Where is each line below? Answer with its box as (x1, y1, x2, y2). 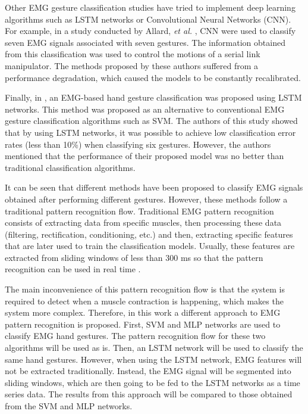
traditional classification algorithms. (5, 161, 136, 173)
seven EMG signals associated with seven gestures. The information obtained (5, 36, 285, 48)
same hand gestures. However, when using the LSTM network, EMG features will (5, 353, 302, 365)
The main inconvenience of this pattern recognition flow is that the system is (5, 283, 285, 295)
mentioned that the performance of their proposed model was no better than (5, 150, 284, 162)
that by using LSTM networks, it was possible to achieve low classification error (5, 126, 296, 138)
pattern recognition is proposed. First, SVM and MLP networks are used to (5, 317, 281, 330)
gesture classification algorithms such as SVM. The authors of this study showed (5, 114, 298, 127)
